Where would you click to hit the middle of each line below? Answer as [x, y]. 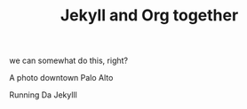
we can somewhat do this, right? [69, 61]
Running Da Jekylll [43, 95]
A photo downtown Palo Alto [61, 78]
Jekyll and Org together [149, 16]
